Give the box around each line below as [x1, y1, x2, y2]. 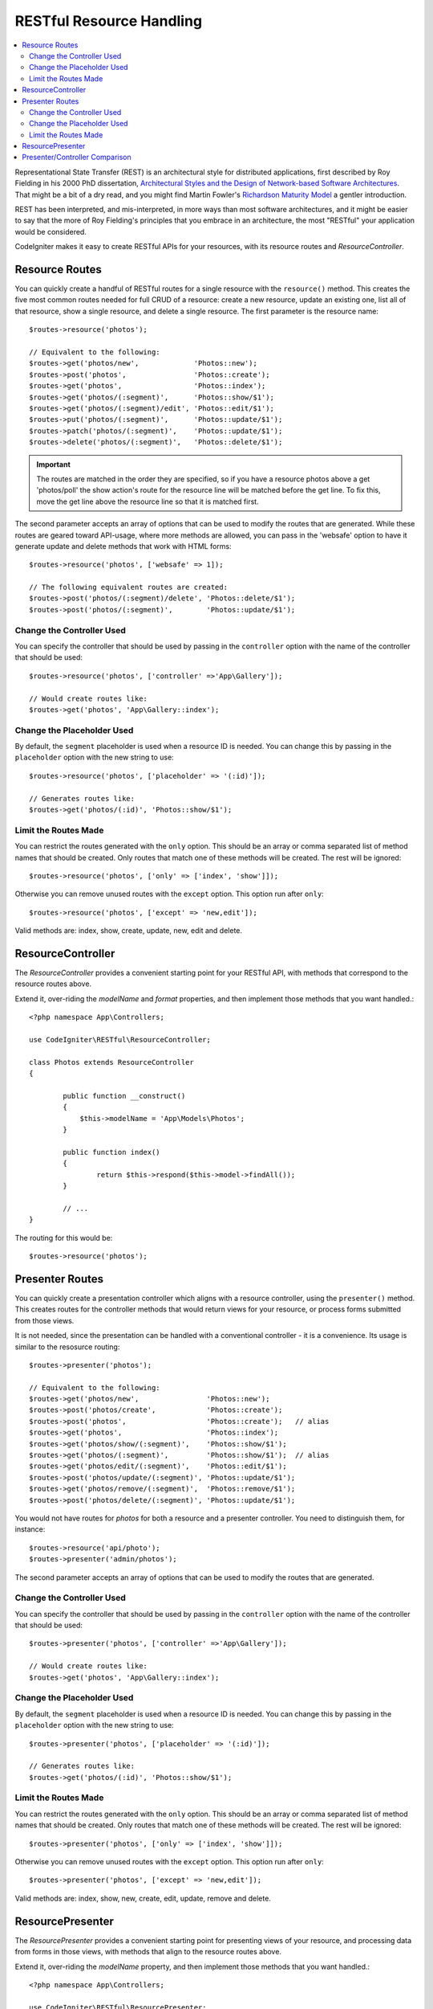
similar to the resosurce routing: [14, 1342, 120, 1352]
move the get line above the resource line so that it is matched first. [36, 497, 260, 506]
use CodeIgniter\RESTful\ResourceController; [29, 1035, 212, 1044]
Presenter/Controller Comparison [22, 153, 132, 162]
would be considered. [14, 227, 87, 236]
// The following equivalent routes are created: [29, 583, 229, 592]
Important [36, 459, 71, 469]
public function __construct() [63, 1091, 186, 1100]
